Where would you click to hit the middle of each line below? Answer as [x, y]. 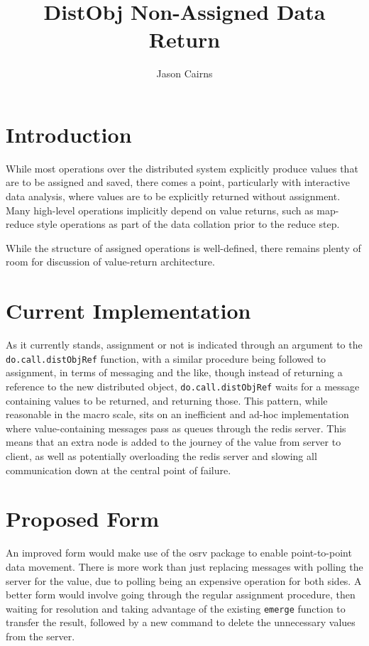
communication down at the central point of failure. [119, 470]
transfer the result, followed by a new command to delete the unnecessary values [181, 622]
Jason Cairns [184, 73]
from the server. [40, 636]
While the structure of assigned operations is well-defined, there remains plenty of [183, 247]
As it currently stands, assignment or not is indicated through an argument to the [184, 345]
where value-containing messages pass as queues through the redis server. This [176, 428]
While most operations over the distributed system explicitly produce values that [182, 168]
